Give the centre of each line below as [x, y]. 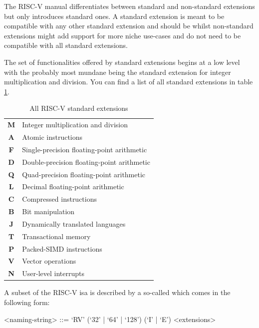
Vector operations [49, 261]
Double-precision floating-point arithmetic [86, 162]
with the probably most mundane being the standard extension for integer [118, 72]
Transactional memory [56, 236]
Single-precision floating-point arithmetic [85, 149]
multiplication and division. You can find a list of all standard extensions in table [129, 82]
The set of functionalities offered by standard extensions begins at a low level [122, 62]
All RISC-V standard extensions [79, 108]
